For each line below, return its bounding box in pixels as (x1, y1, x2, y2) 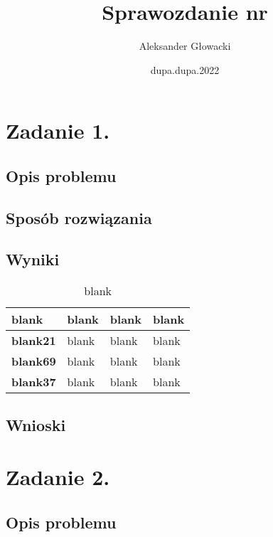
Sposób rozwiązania (6, 206, 152, 228)
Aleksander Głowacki (139, 38, 231, 53)
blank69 (11, 353, 56, 370)
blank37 (11, 373, 56, 390)
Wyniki (6, 248, 60, 270)
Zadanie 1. (6, 116, 110, 145)
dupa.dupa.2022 (150, 62, 220, 77)
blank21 (11, 332, 56, 349)
